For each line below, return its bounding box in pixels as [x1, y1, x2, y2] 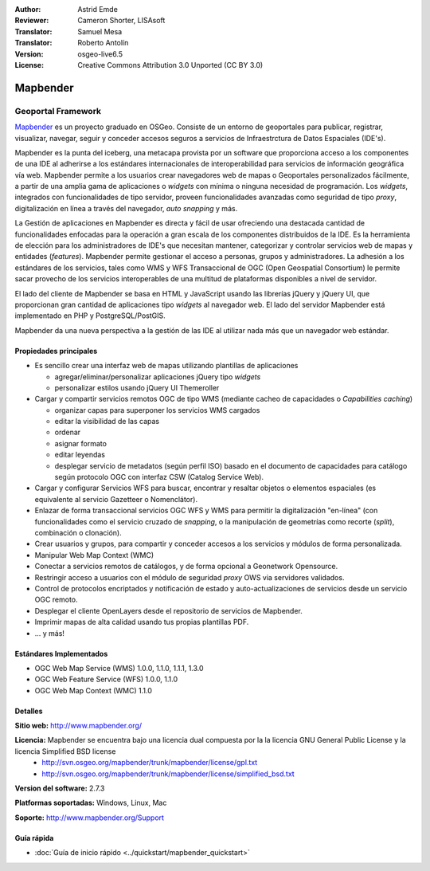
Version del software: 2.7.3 [14, 783, 105, 793]
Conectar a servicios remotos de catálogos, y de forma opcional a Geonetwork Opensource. [34, 562, 338, 571]
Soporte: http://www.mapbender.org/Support [14, 813, 165, 822]
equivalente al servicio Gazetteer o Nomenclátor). [34, 494, 198, 504]
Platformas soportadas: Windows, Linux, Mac [14, 798, 167, 808]
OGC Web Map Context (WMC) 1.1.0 [34, 685, 153, 695]
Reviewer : [14, 16, 49, 26]
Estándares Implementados [14, 649, 108, 658]
